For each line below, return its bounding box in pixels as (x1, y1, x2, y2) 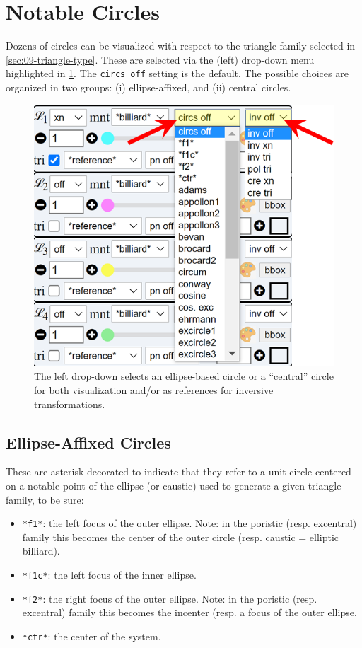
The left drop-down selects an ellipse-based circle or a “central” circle (34, 369, 334, 383)
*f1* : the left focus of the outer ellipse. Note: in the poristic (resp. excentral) (22, 516, 357, 531)
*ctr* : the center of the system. (22, 628, 161, 643)
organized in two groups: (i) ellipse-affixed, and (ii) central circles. (6, 79, 291, 94)
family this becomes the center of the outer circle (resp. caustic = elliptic (22, 529, 339, 544)
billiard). (22, 543, 60, 558)
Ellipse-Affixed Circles (6, 431, 171, 453)
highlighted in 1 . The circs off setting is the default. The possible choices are (6, 66, 349, 81)
